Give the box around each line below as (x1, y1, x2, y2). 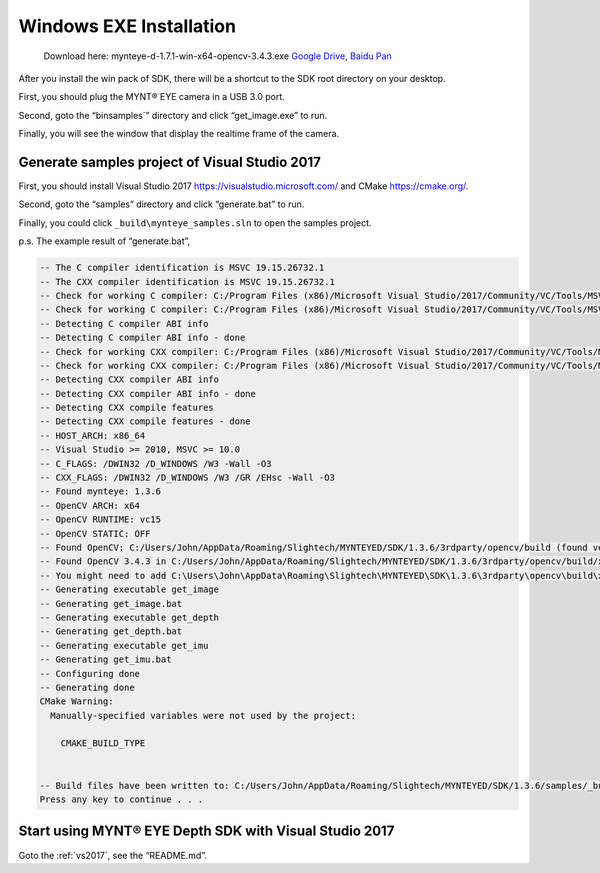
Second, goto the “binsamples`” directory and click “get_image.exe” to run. (18, 109, 328, 121)
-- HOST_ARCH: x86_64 (39, 430, 146, 441)
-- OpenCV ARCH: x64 (39, 500, 140, 511)
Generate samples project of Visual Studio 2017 (18, 153, 322, 170)
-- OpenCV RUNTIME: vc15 (39, 514, 162, 525)
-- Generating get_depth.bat (39, 626, 183, 637)
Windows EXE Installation (18, 15, 237, 37)
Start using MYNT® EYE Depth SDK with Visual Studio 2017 (18, 823, 395, 840)
